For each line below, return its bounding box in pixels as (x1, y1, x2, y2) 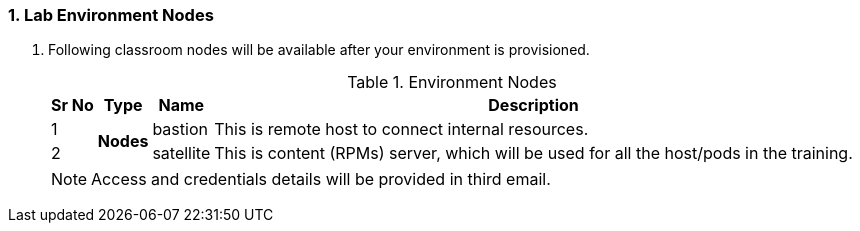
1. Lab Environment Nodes (8, 5, 214, 25)
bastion (152, 119, 208, 140)
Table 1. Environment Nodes (347, 72, 557, 93)
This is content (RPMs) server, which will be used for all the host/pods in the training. (214, 143, 853, 164)
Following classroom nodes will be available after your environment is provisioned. (48, 41, 590, 59)
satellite (152, 143, 211, 164)
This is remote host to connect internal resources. (214, 119, 589, 140)
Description (488, 95, 579, 116)
